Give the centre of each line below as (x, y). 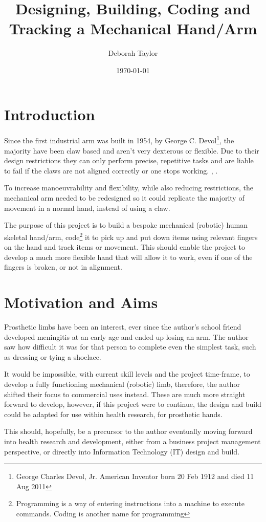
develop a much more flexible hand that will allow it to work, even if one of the (128, 257)
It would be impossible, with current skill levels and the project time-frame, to (127, 374)
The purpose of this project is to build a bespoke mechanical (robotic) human (126, 225)
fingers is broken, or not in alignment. (63, 267)
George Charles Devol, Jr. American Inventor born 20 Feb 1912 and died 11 (135, 476)
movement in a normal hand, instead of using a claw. (87, 208)
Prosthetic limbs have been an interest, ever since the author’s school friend (123, 327)
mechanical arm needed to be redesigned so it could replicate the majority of (124, 198)
